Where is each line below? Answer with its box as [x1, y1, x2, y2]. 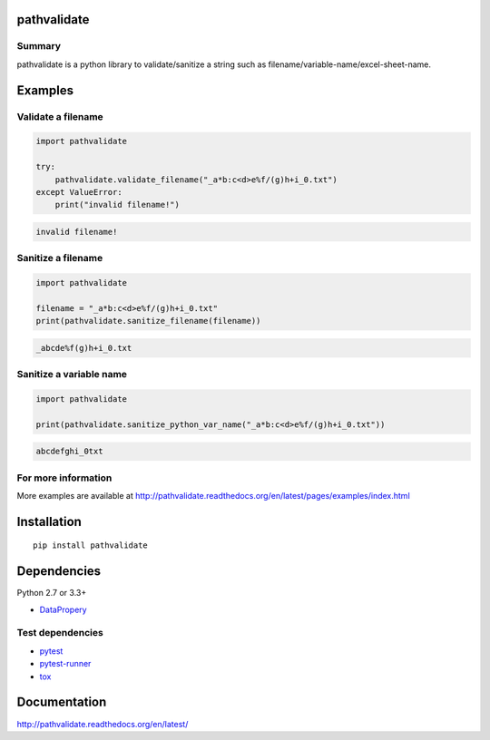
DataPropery [39, 604, 87, 615]
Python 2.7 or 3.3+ [16, 588, 87, 599]
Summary [16, 40, 62, 53]
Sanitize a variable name [16, 368, 127, 381]
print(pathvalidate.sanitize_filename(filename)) [35, 316, 261, 326]
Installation [16, 513, 82, 530]
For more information [16, 472, 113, 484]
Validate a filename [16, 110, 103, 122]
